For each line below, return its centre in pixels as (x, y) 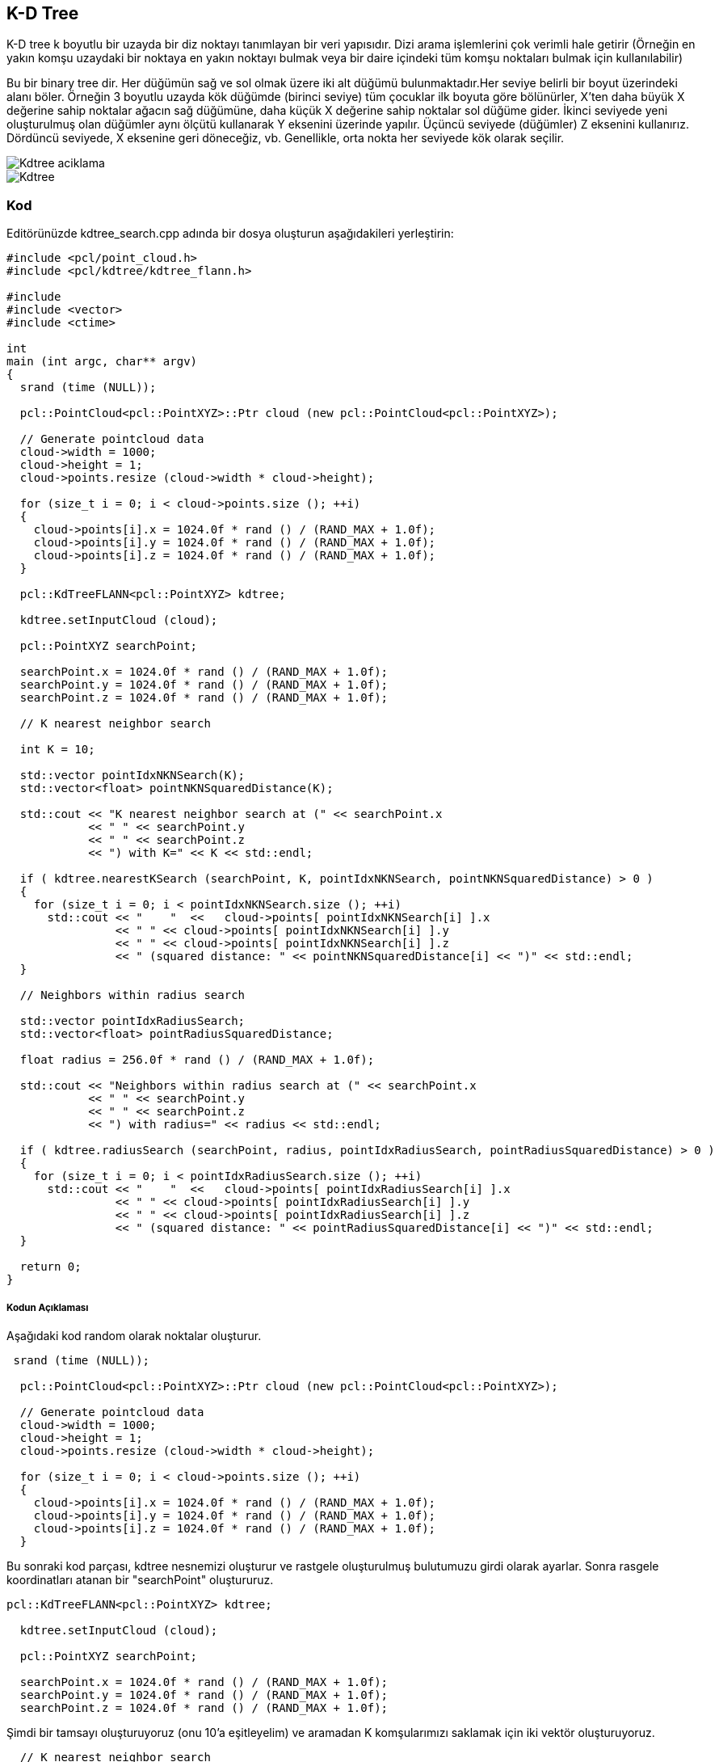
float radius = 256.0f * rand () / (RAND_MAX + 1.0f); (197, 1060)
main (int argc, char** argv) (102, 362)
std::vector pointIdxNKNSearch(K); (132, 776)
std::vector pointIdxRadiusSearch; (132, 1021)
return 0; (50, 1267)
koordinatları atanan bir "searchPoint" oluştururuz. (140, 1579)
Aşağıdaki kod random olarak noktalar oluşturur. (134, 1335)
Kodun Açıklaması (48, 1307)
